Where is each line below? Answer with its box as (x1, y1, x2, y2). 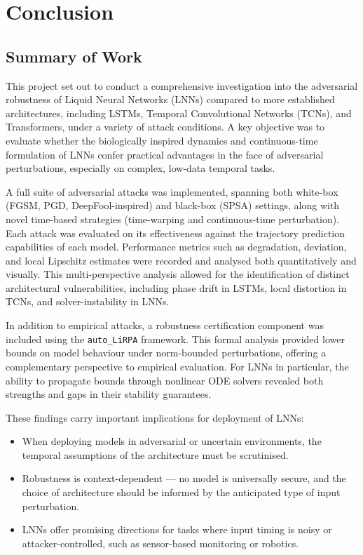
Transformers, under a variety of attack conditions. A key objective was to (6, 119, 325, 134)
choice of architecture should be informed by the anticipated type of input (22, 485, 341, 500)
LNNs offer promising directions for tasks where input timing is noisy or (22, 522, 332, 537)
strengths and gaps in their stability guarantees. (6, 387, 212, 401)
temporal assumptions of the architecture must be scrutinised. (22, 447, 289, 462)
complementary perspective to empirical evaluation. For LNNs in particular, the (6, 359, 349, 373)
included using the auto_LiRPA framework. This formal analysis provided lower (6, 331, 345, 346)
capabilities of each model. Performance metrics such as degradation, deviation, (6, 239, 347, 254)
